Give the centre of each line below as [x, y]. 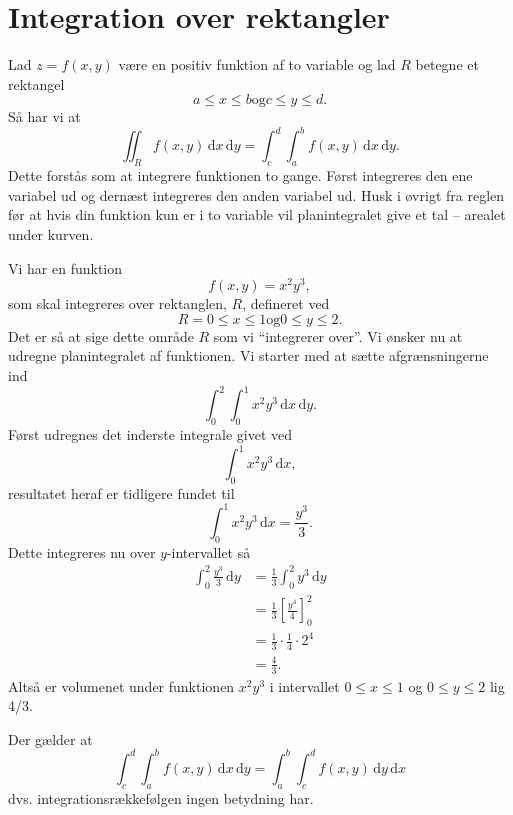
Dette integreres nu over [82, 551]
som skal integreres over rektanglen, [117, 303]
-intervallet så [208, 551]
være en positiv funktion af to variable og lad [257, 64]
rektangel [36, 83]
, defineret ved [286, 303]
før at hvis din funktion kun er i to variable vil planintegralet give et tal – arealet [257, 214]
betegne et [447, 64]
